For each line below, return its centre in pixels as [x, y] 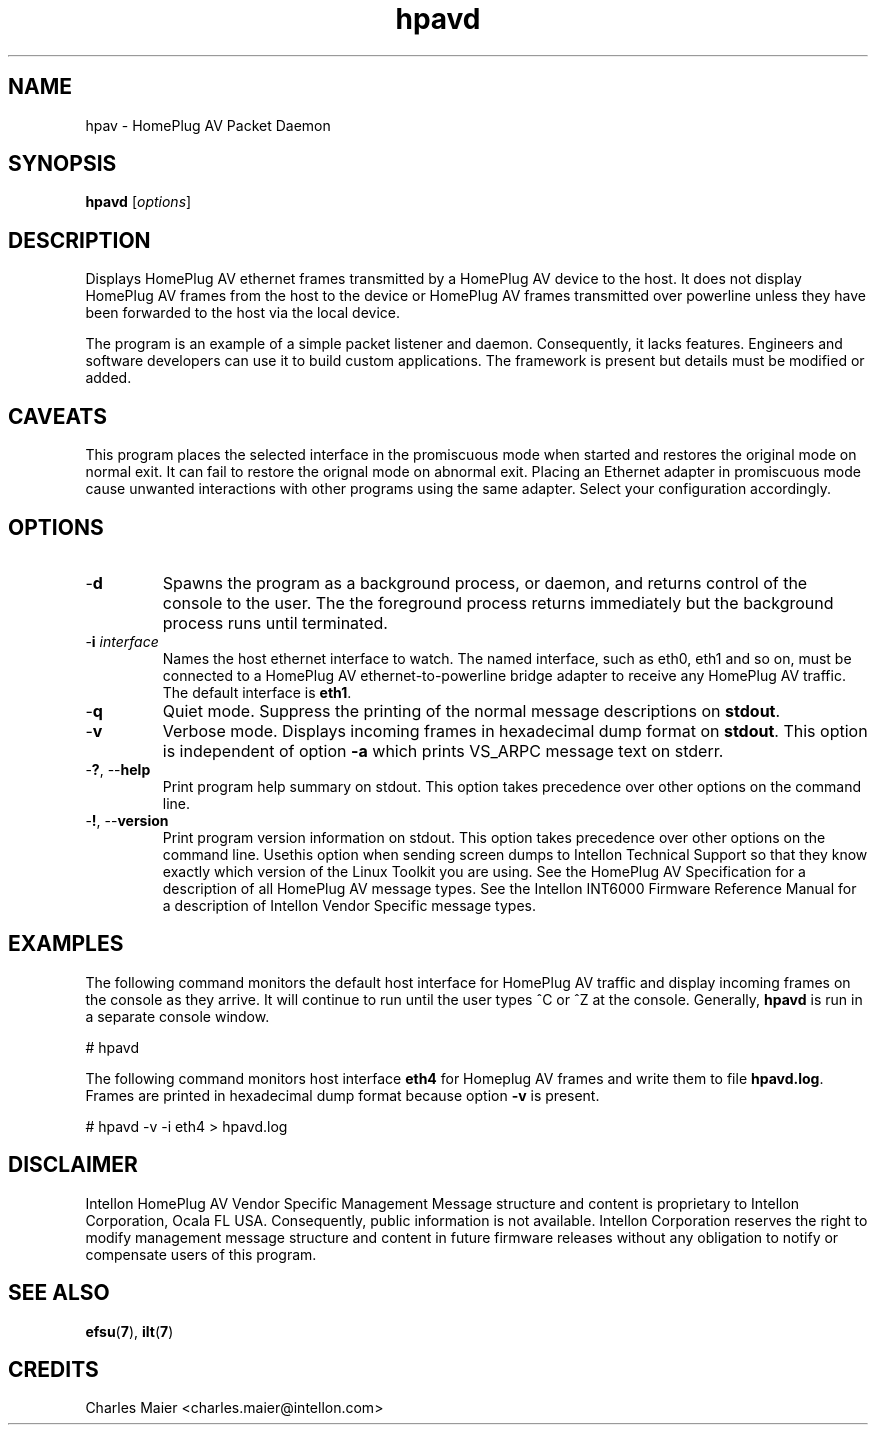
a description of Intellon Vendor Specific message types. [349, 905]
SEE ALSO [59, 1293]
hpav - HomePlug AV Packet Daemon [208, 125]
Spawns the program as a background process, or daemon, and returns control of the [485, 582]
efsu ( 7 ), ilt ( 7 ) [129, 1331]
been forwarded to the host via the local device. [243, 313]
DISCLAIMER [73, 1165]
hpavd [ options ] [138, 202]
